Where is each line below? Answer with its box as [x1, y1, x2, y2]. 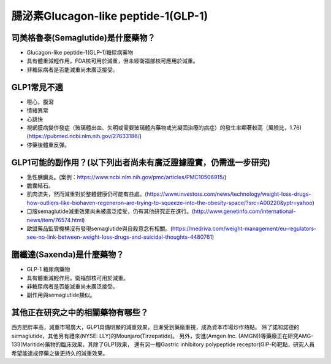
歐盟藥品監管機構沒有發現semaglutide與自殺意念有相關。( [26, 225, 173, 232]
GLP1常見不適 [11, 82, 64, 92]
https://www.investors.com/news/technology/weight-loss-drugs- [146, 190, 311, 198]
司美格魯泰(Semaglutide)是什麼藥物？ [11, 33, 156, 43]
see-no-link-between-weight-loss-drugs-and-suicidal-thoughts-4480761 [26, 233, 213, 241]
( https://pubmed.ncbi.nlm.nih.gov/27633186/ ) [26, 133, 142, 140]
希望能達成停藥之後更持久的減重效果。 [11, 349, 108, 357]
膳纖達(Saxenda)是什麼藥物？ [11, 249, 124, 260]
